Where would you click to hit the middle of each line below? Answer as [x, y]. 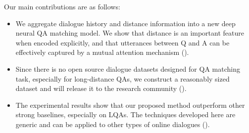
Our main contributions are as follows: [62, 6]
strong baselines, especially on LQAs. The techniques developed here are [125, 114]
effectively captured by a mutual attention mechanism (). [102, 52]
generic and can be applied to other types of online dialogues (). [113, 124]
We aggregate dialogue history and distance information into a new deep [125, 23]
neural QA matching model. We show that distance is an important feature [130, 33]
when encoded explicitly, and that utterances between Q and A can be [123, 42]
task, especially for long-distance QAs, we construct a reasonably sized [123, 78]
